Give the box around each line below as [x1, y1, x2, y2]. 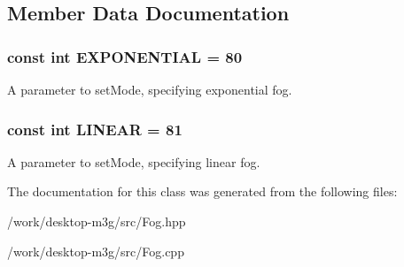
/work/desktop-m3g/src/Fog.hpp [7, 212, 186, 230]
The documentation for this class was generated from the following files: [7, 182, 398, 201]
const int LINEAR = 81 [7, 118, 183, 140]
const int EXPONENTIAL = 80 [7, 45, 243, 67]
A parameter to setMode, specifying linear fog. [7, 152, 260, 171]
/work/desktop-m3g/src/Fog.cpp [7, 241, 184, 260]
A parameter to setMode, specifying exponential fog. [7, 80, 292, 98]
